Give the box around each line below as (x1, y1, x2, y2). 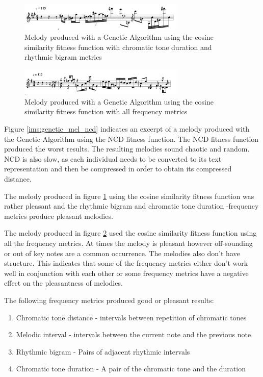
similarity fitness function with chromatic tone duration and (24, 41, 212, 52)
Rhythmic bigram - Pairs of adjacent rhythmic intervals (16, 346, 190, 357)
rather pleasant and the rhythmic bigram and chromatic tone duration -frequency (4, 200, 259, 211)
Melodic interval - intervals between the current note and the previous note (16, 329, 251, 340)
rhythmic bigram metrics (24, 52, 102, 62)
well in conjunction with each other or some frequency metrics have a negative (4, 267, 249, 278)
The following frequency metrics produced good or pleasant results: (4, 294, 214, 305)
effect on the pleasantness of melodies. (4, 278, 123, 288)
